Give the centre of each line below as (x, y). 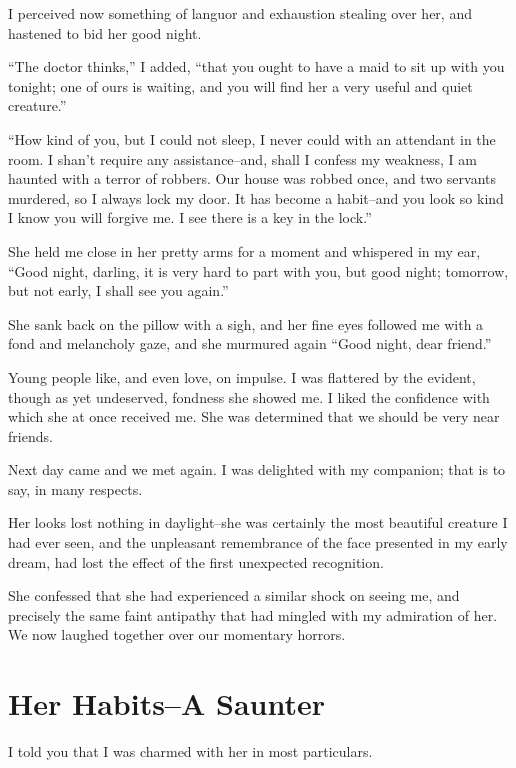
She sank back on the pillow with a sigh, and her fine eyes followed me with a (246, 323)
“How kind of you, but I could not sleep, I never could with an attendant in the (252, 138)
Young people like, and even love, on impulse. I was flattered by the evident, (242, 376)
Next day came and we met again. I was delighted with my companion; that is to (257, 469)
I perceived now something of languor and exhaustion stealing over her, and (240, 13)
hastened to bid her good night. (105, 32)
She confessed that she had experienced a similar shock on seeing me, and (234, 595)
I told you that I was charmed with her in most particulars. (190, 751)
